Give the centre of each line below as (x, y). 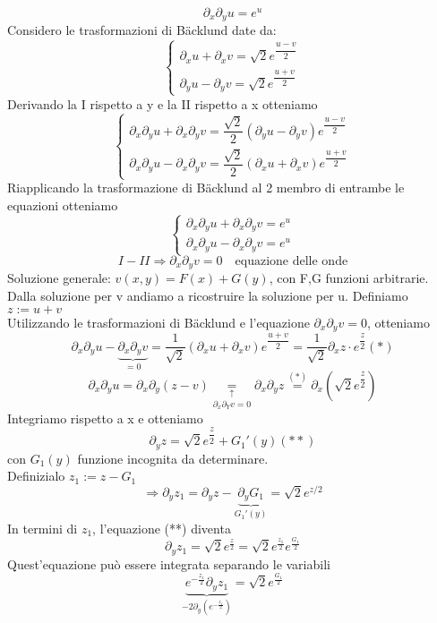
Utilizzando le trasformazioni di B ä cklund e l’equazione (159, 322)
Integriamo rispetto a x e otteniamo (105, 418)
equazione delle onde (291, 261)
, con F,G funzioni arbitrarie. (349, 278)
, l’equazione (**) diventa (162, 528)
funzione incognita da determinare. (173, 458)
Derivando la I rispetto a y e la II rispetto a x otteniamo (163, 103)
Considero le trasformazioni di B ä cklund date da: (142, 30)
